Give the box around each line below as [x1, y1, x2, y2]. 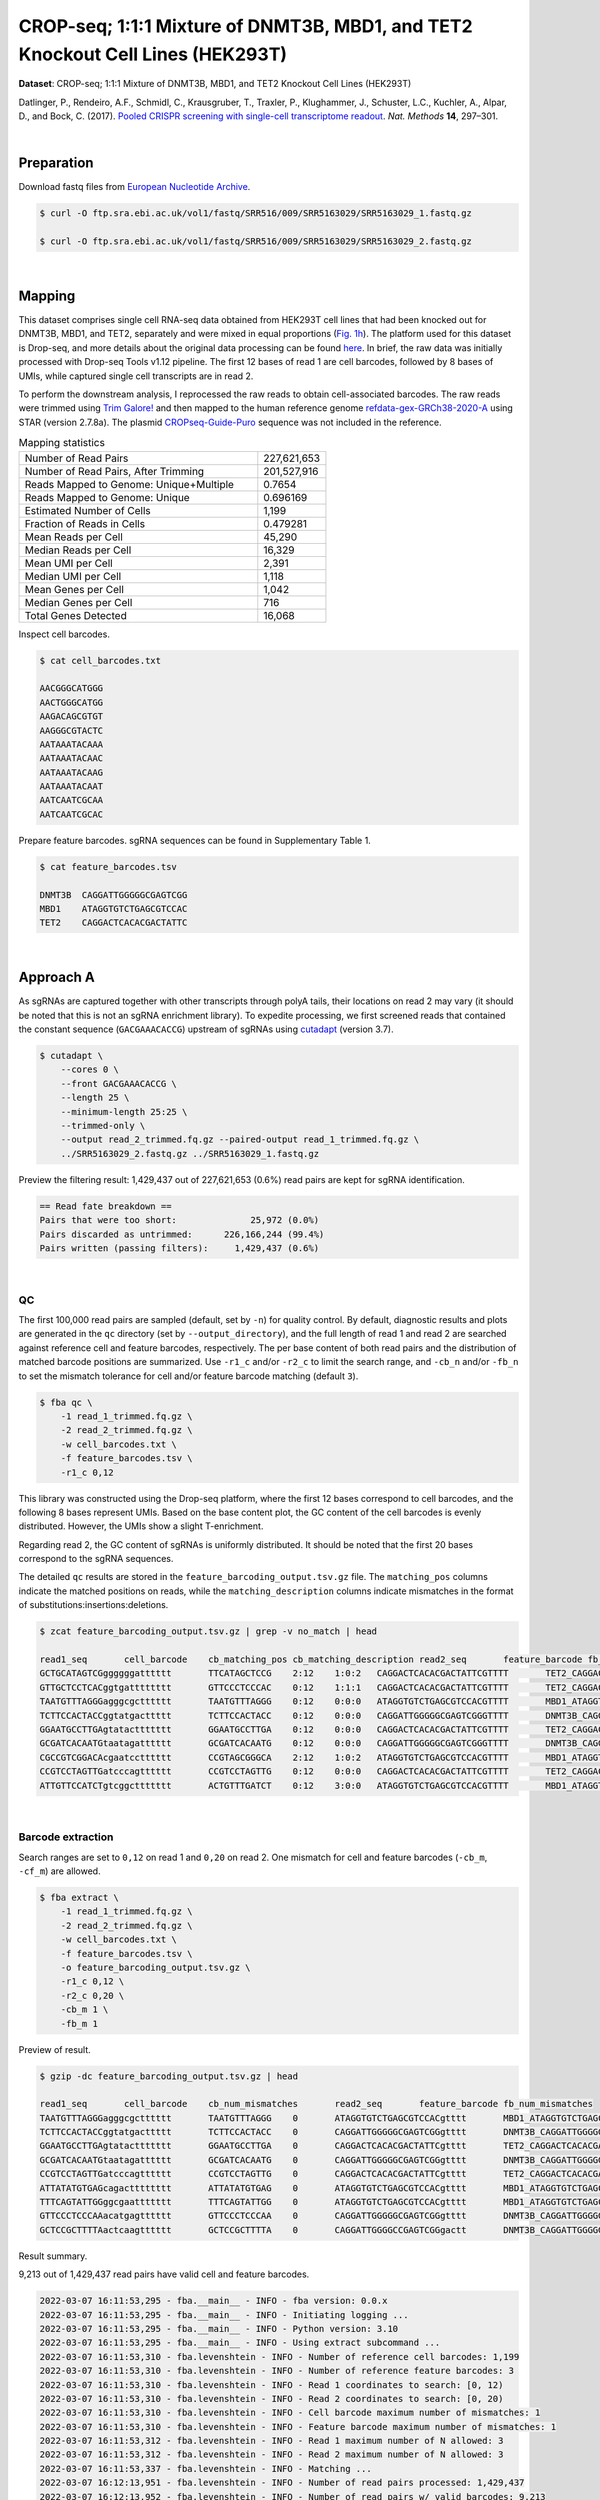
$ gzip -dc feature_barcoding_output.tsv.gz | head [39, 2070, 299, 2082]
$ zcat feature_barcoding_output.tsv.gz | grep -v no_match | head [39, 1626, 378, 1637]
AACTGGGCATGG [39, 696, 104, 708]
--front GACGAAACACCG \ [60, 1078, 177, 1089]
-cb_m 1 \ [60, 2004, 109, 2015]
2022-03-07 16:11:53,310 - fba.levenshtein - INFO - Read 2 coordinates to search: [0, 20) [39, 2393, 504, 2404]
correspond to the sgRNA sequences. [18, 1553, 174, 1565]
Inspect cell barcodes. [18, 628, 110, 640]
